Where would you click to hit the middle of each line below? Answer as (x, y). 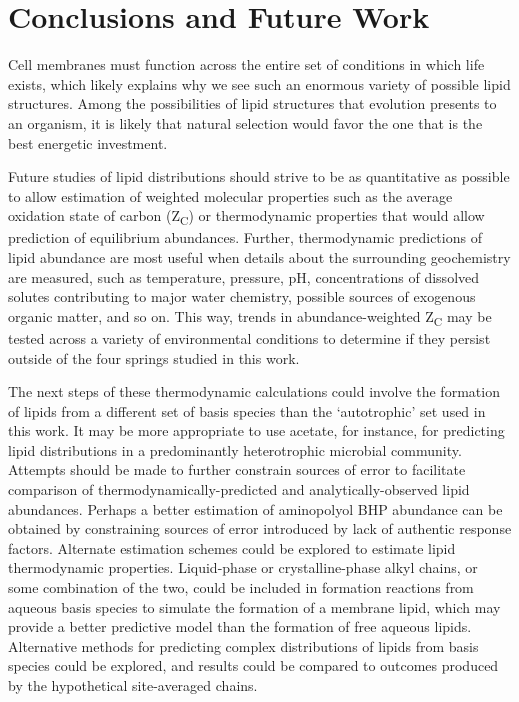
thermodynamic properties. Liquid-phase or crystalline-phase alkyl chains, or (243, 567)
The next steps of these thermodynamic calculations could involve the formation (254, 391)
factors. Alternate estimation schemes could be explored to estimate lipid (232, 547)
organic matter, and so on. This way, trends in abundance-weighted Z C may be (250, 317)
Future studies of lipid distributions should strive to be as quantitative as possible (259, 176)
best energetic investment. (88, 142)
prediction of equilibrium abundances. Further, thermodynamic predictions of (245, 237)
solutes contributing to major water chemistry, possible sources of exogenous (242, 296)
